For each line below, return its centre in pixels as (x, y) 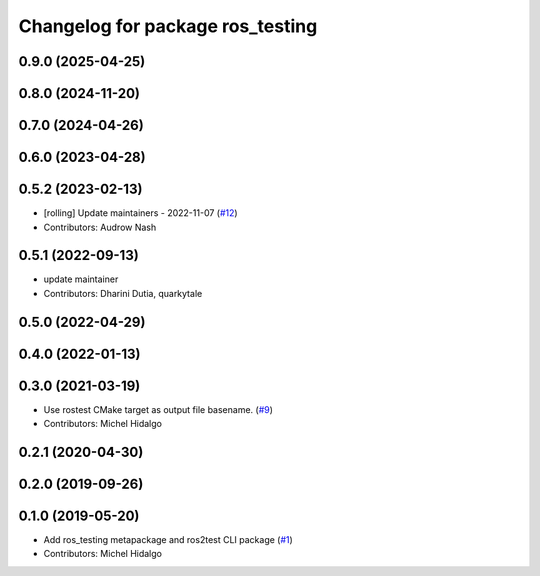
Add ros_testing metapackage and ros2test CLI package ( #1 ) (168, 540)
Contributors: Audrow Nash (100, 227)
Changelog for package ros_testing (168, 26)
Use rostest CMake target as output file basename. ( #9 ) (158, 409)
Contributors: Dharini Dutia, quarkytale (123, 293)
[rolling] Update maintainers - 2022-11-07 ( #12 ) (141, 213)
